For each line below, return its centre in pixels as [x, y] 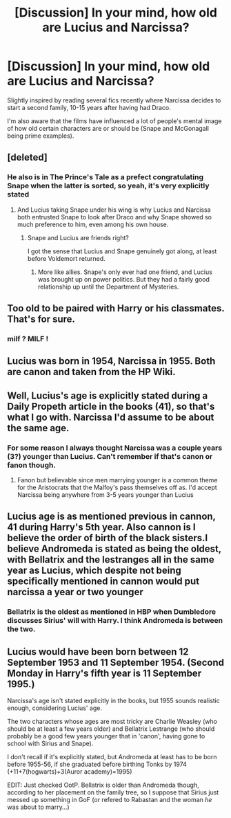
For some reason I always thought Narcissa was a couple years [115, 448]
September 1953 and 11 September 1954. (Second [116, 662]
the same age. [38, 428]
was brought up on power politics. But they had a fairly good [124, 279]
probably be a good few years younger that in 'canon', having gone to [106, 736]
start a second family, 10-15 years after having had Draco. [89, 107]
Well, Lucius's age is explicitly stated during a [108, 396]
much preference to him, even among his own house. [93, 224]
